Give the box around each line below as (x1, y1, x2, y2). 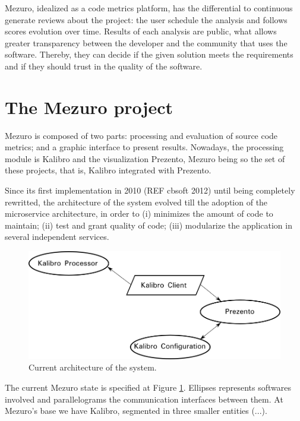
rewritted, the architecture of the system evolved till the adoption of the (5, 195, 268, 208)
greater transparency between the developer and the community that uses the (5, 36, 288, 49)
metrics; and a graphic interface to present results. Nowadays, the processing (5, 141, 284, 153)
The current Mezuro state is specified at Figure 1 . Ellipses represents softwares (5, 381, 291, 394)
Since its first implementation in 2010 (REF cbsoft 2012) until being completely (5, 184, 295, 197)
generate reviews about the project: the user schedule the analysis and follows (5, 13, 288, 26)
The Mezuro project (5, 94, 173, 119)
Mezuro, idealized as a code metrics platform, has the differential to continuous (5, 2, 293, 14)
